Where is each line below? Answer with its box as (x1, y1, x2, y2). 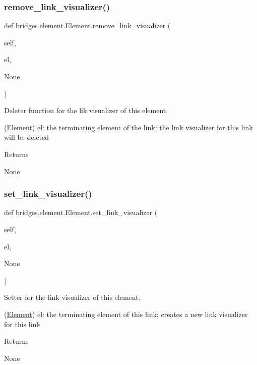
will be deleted (4, 132, 49, 142)
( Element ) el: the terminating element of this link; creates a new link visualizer (4, 308, 248, 319)
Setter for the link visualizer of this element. (4, 292, 141, 302)
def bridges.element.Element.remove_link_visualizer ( (4, 20, 171, 31)
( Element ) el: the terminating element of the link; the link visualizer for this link (4, 122, 253, 132)
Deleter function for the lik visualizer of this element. (4, 105, 168, 116)
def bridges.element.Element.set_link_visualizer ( (4, 207, 158, 218)
